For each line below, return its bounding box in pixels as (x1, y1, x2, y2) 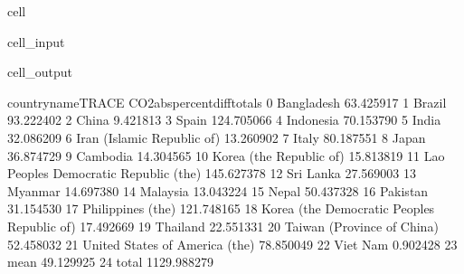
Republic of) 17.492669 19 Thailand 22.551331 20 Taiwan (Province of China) (7, 216, 439, 235)
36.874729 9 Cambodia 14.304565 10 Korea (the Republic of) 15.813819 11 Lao (7, 146, 445, 165)
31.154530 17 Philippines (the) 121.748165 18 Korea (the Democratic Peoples (7, 199, 435, 218)
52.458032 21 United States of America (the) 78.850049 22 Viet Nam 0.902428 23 (7, 234, 458, 253)
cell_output (7, 62, 72, 81)
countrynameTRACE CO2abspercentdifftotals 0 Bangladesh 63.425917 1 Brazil (7, 92, 447, 111)
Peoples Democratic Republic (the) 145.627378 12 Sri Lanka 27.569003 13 (7, 164, 417, 183)
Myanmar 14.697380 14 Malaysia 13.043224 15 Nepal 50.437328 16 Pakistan (7, 181, 429, 200)
